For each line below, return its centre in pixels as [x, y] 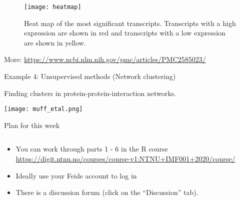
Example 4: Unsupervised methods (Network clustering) [90, 76]
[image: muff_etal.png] [43, 109]
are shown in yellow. [55, 42]
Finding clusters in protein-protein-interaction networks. [90, 93]
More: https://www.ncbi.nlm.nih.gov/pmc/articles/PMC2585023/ [105, 59]
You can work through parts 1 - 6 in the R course [92, 149]
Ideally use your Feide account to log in [76, 175]
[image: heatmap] [53, 7]
